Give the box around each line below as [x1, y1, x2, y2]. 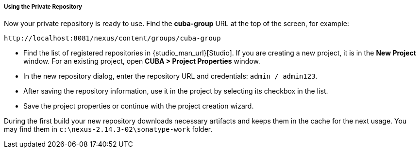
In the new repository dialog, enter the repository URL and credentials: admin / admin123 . [23, 72, 318, 81]
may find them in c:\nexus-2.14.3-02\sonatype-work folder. [4, 125, 213, 134]
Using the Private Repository [4, 3, 83, 10]
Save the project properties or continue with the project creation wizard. [23, 102, 254, 111]
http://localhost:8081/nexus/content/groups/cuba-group [4, 34, 221, 42]
